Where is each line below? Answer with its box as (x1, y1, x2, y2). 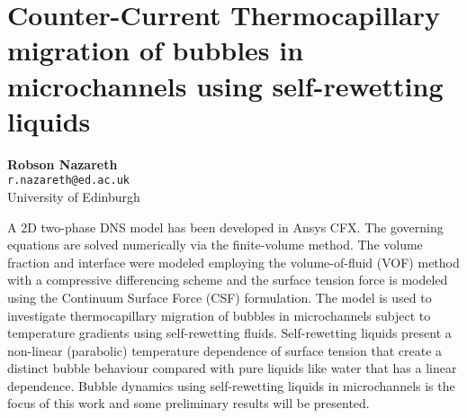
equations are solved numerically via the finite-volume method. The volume (7, 235, 423, 254)
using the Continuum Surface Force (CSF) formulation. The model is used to (7, 287, 432, 306)
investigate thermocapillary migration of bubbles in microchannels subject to (7, 305, 431, 324)
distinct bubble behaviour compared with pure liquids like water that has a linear (7, 359, 457, 377)
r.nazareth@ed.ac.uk (7, 174, 130, 187)
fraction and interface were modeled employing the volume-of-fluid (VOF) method (7, 252, 460, 271)
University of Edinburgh (7, 186, 140, 205)
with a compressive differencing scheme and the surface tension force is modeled (7, 270, 448, 289)
